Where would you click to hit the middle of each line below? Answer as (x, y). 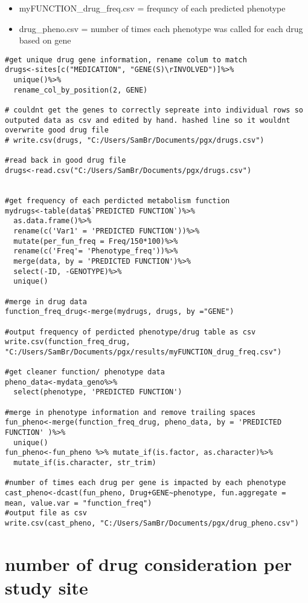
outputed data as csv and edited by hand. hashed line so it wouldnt (148, 120)
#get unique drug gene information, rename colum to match (126, 60)
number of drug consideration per (149, 563)
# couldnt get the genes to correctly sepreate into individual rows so (154, 110)
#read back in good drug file (66, 161)
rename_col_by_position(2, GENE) (81, 90)
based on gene (45, 40)
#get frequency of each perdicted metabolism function (117, 200)
